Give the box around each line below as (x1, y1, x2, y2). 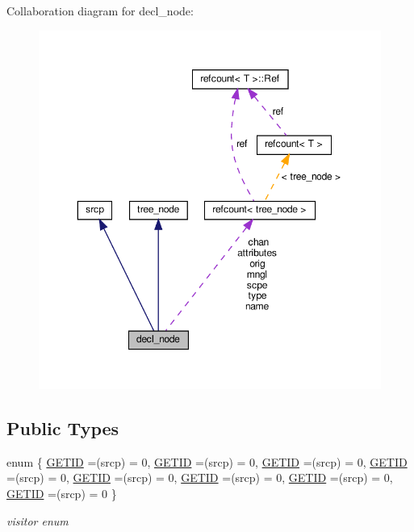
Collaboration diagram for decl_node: (6, 2, 194, 19)
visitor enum (6, 512, 69, 529)
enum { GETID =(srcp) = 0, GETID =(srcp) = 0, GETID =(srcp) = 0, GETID (6, 453, 408, 470)
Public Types (6, 415, 119, 440)
